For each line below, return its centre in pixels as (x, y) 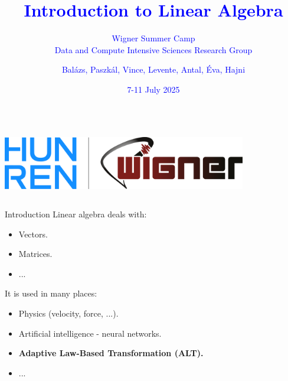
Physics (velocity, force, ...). (68, 313)
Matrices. (35, 254)
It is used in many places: (51, 293)
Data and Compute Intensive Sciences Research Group (153, 49)
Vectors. (33, 234)
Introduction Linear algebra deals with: (76, 214)
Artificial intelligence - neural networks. (90, 333)
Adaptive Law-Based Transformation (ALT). (111, 353)
